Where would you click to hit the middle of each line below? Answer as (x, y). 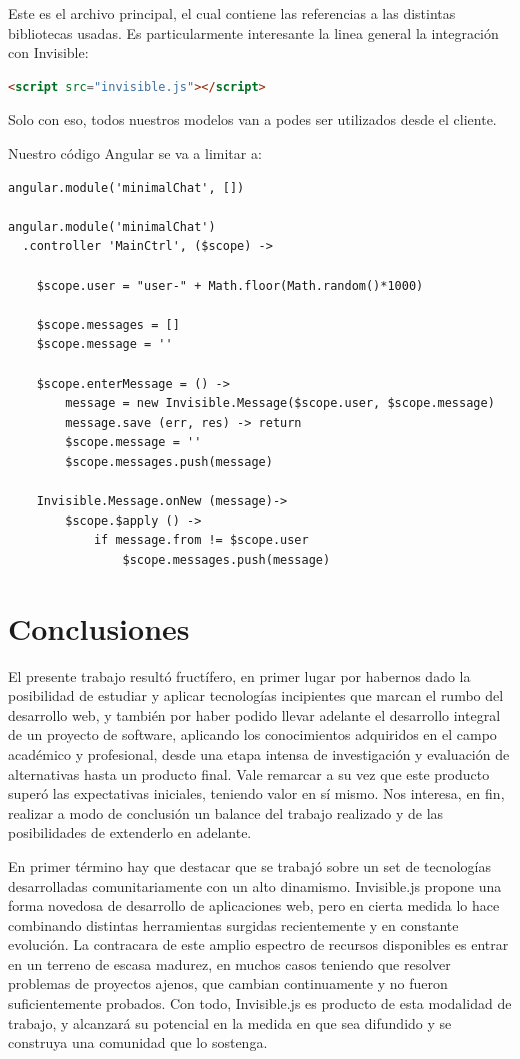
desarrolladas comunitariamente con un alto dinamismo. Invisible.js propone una (255, 885)
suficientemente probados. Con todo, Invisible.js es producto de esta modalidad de (260, 1003)
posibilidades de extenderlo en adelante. (130, 832)
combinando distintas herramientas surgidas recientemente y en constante (233, 924)
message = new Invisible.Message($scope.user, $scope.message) (280, 403)
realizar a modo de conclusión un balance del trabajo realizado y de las (226, 812)
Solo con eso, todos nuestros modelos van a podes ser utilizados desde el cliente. (252, 119)
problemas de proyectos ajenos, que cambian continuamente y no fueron (228, 983)
